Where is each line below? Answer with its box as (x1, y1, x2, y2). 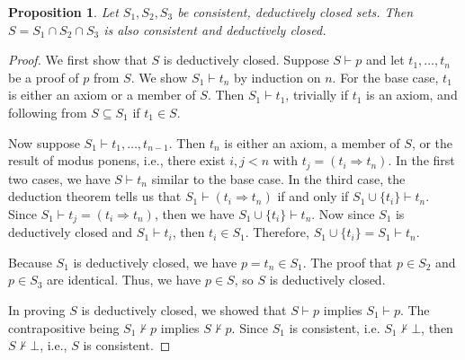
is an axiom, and (366, 85, 458, 104)
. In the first (388, 151, 455, 170)
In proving (8, 301, 66, 320)
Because (8, 252, 52, 271)
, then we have (154, 204, 235, 223)
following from (8, 102, 87, 121)
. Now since (311, 204, 375, 223)
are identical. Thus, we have (47, 270, 201, 289)
